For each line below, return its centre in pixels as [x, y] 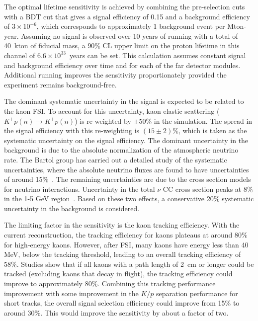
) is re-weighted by [103, 120]
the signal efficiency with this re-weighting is [72, 130]
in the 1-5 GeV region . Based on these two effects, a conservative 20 [109, 199]
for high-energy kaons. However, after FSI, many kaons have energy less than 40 [126, 244]
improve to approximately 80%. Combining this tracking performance [110, 283]
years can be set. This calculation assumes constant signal [158, 55]
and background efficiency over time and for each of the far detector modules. [122, 65]
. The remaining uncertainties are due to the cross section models [151, 179]
